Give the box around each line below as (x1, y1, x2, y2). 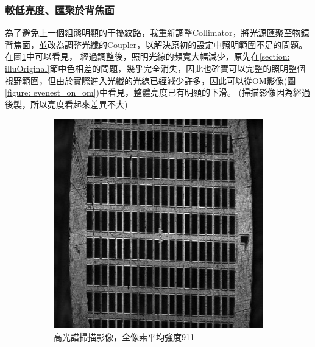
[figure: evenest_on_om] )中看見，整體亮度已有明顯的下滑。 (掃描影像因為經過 (5, 86, 311, 99)
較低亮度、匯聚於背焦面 (5, 2, 115, 17)
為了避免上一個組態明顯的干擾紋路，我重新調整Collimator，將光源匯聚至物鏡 (5, 26, 310, 39)
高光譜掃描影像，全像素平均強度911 (54, 330, 194, 343)
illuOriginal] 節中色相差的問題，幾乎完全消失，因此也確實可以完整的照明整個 (5, 62, 306, 74)
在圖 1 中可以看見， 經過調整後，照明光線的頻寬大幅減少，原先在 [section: (5, 50, 290, 63)
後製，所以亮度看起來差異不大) (5, 97, 128, 110)
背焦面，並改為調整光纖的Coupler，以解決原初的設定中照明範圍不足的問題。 (5, 38, 308, 51)
